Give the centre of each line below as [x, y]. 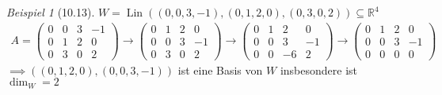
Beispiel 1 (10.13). [51, 12]
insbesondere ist [318, 69]
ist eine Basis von [220, 69]
